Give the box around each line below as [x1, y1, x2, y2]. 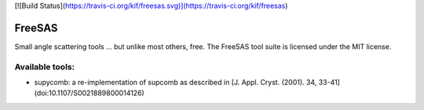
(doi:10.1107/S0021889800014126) [34, 88, 144, 98]
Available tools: [14, 61, 75, 72]
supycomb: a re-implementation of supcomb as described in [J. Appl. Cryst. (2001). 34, [34, 78, 317, 87]
